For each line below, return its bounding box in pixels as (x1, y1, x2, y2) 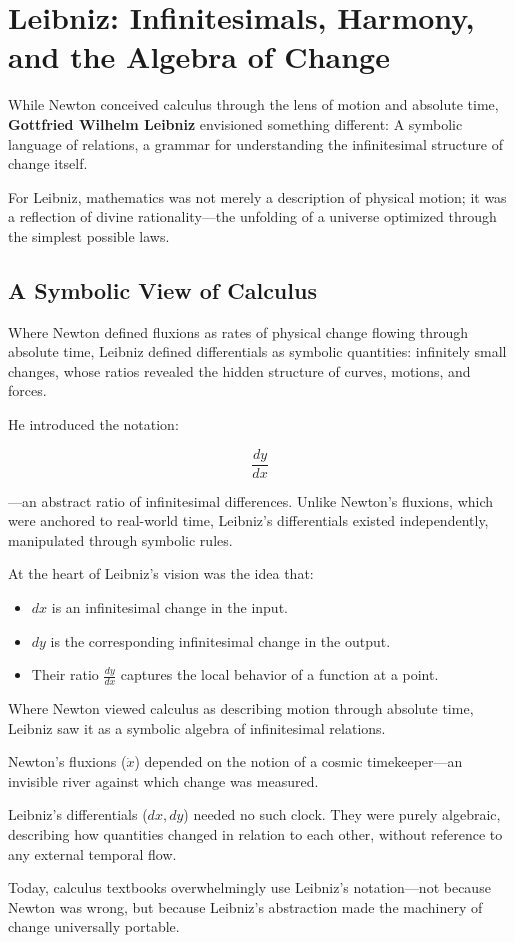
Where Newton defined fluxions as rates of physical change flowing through (8, 321, 469, 342)
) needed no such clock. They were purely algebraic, (183, 804, 501, 825)
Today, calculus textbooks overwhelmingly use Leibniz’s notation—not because (8, 877, 491, 898)
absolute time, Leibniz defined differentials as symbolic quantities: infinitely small (8, 341, 507, 362)
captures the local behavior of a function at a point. (120, 664, 439, 685)
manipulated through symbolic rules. (8, 529, 233, 550)
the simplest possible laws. (8, 225, 170, 246)
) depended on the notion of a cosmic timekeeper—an (134, 751, 463, 772)
